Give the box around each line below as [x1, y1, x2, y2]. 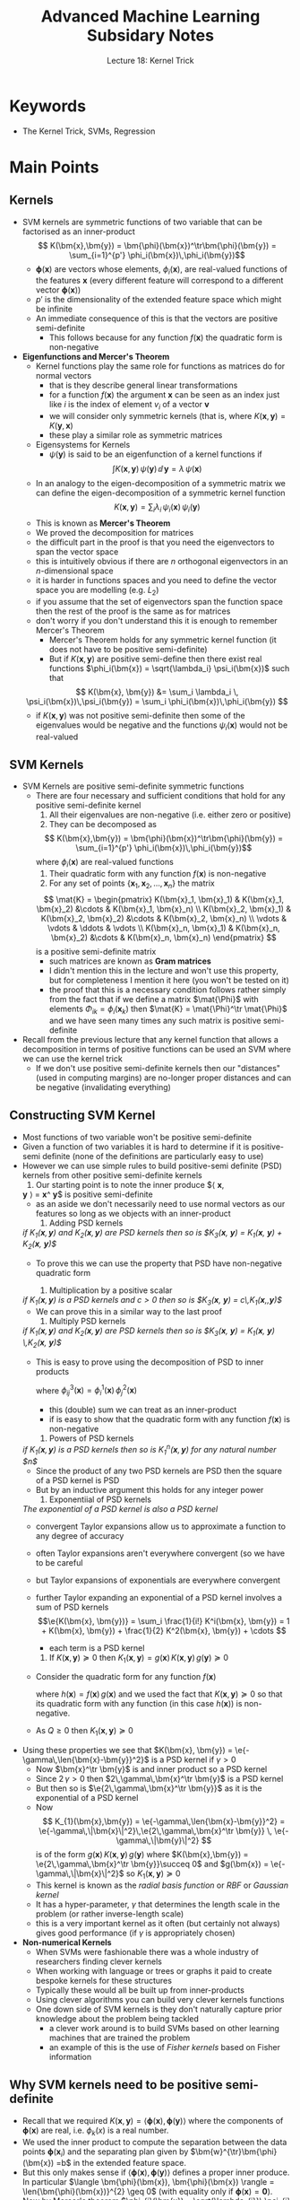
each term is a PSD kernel [48, 1642, 145, 1653]
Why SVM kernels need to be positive [9, 2077, 224, 2092]
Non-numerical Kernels [21, 1936, 112, 1948]
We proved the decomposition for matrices [35, 528, 194, 538]
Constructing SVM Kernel [9, 1108, 156, 1123]
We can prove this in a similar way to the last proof [35, 1306, 222, 1317]
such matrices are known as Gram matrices [48, 956, 212, 966]
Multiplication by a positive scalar [48, 1285, 173, 1296]
